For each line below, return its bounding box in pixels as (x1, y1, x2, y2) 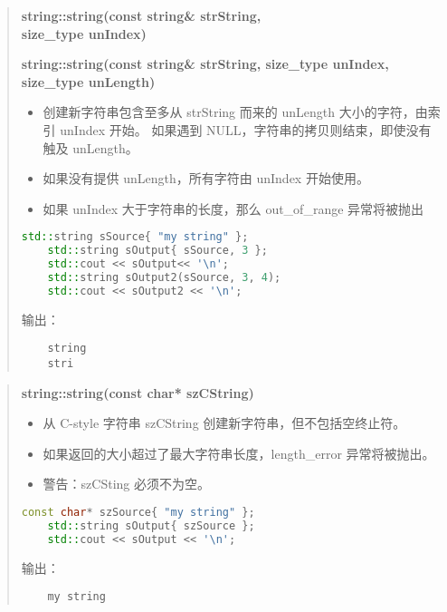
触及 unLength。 (43, 138, 138, 157)
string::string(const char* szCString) (21, 383, 254, 402)
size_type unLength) (21, 72, 156, 91)
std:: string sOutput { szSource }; (47, 519, 255, 532)
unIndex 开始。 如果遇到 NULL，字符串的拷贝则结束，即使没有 (60, 120, 432, 139)
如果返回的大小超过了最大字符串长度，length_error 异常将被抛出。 (43, 443, 435, 462)
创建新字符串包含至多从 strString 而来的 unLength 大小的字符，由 (43, 102, 428, 121)
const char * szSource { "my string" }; (21, 506, 255, 519)
